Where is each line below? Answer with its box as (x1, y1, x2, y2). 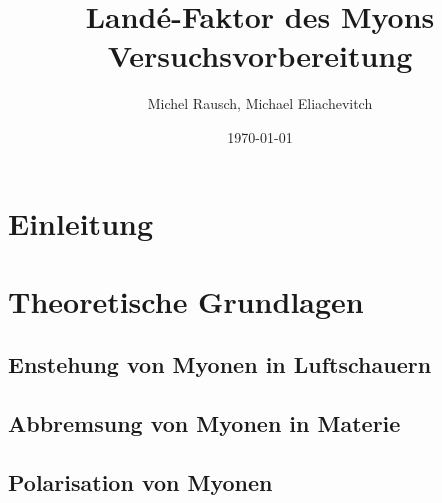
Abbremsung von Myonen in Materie (8, 408, 401, 439)
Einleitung (8, 202, 154, 243)
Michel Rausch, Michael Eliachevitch (147, 93, 373, 114)
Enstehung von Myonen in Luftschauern (8, 349, 432, 380)
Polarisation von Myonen (8, 467, 273, 498)
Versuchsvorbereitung (107, 35, 413, 76)
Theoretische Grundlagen (8, 280, 364, 321)
